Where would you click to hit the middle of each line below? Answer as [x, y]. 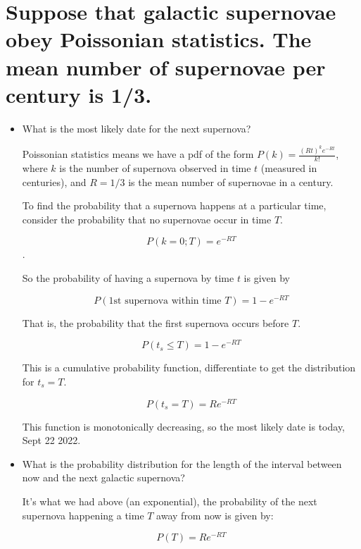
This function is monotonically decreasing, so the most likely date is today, [184, 426]
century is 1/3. [79, 94]
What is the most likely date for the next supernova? [137, 128]
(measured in [289, 167]
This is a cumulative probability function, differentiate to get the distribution [189, 368]
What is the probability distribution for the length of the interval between [182, 463]
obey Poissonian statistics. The [159, 39]
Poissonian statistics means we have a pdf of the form [138, 154]
